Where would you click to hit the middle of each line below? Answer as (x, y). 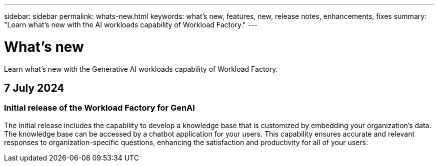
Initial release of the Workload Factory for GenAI (99, 108)
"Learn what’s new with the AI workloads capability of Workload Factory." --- (131, 25)
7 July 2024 (34, 88)
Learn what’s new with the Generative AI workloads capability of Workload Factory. (141, 69)
